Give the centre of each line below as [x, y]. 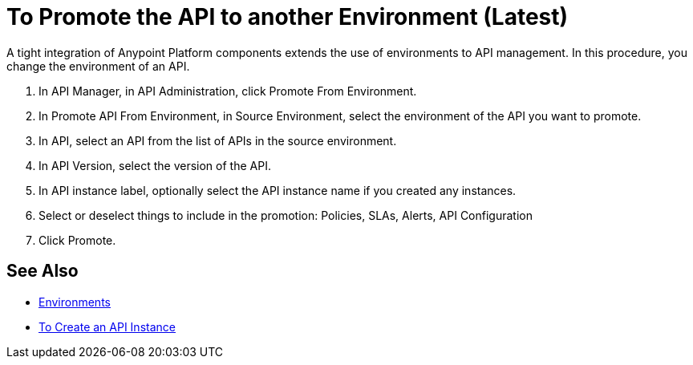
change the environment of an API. [98, 66]
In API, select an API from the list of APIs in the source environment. [218, 140]
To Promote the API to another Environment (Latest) [288, 17]
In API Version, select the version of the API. [155, 165]
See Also [43, 271]
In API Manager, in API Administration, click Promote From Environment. [228, 91]
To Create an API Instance [107, 326]
